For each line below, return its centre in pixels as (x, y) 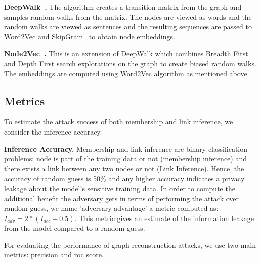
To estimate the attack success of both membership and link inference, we (119, 122)
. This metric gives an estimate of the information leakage (164, 218)
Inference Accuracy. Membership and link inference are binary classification (126, 148)
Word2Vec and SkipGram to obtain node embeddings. (90, 36)
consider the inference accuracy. (53, 131)
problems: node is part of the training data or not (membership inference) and (126, 159)
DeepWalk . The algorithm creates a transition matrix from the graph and (123, 7)
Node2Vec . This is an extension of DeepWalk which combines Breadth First (126, 53)
